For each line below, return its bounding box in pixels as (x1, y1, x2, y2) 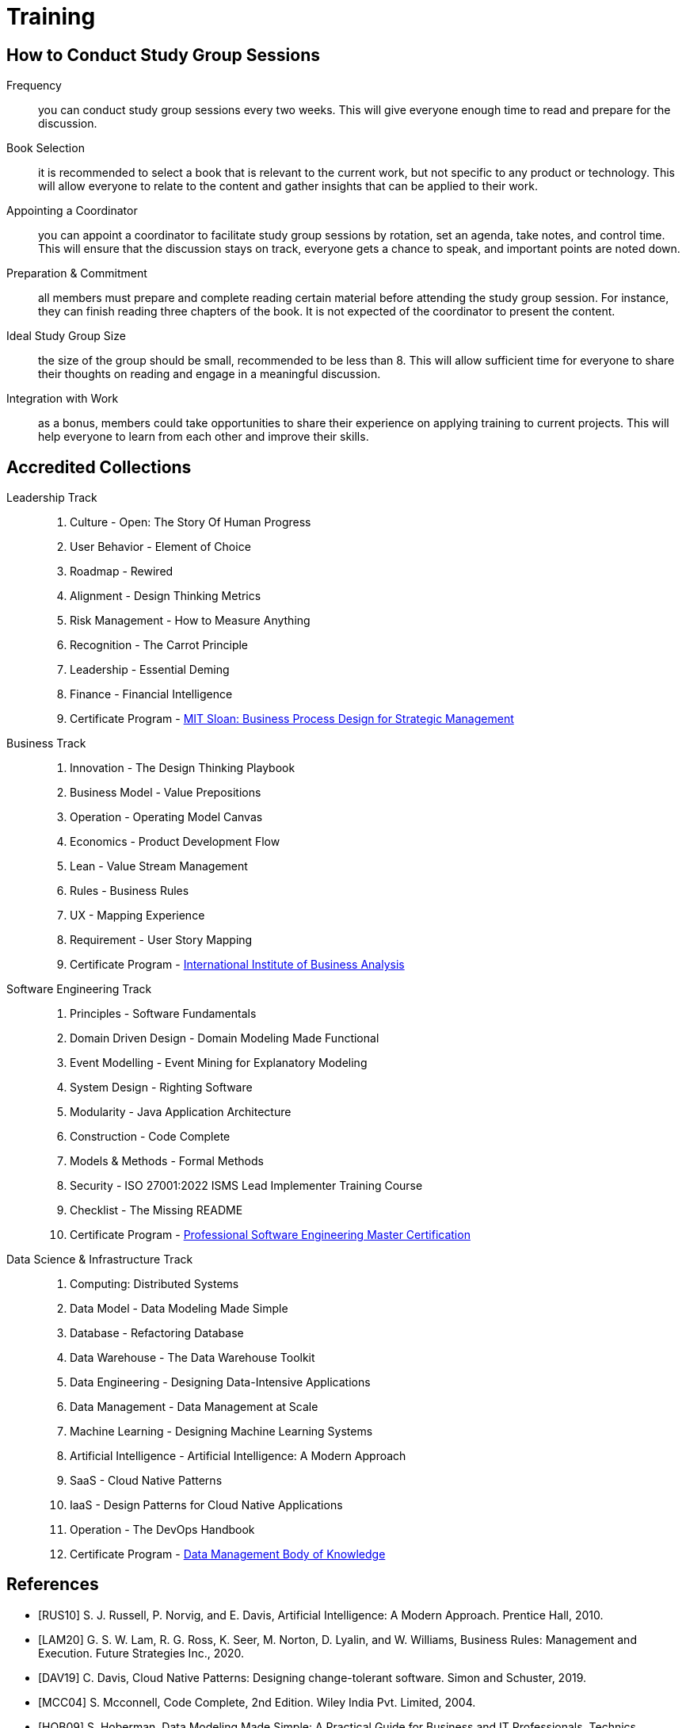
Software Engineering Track (6, 982, 152, 996)
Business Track (6, 736, 86, 751)
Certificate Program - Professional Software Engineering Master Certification (70, 1228, 471, 1242)
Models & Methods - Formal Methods (70, 1154, 264, 1168)
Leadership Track (6, 491, 97, 505)
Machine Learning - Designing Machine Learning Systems (70, 1424, 373, 1439)
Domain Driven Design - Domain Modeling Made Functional (70, 1031, 379, 1046)
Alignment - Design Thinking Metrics (70, 589, 261, 603)
